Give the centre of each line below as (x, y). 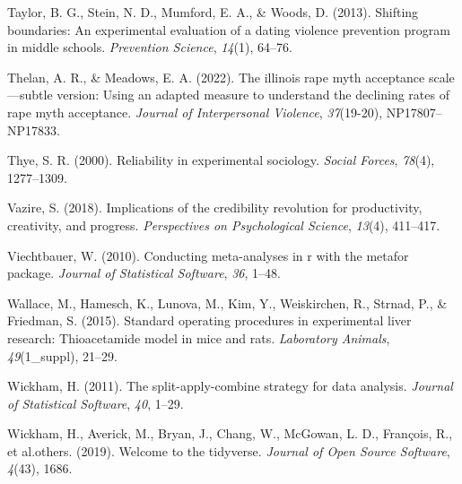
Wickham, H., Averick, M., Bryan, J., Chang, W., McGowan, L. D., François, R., (230, 433)
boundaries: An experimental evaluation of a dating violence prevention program (229, 29)
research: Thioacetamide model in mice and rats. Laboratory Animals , (199, 337)
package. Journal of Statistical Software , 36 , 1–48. (144, 273)
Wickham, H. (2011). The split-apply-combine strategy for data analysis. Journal (230, 386)
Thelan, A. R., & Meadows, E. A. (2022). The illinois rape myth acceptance (216, 77)
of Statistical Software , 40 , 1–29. (96, 403)
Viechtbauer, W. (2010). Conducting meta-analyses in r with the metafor (208, 255)
